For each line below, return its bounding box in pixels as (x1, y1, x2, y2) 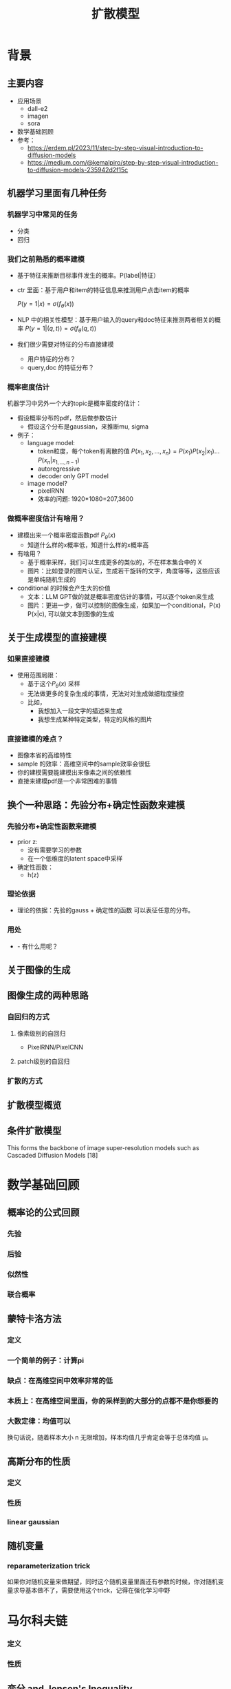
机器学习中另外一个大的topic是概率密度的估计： (7, 399, 142, 407)
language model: (27, 438, 76, 447)
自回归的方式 (7, 1012, 50, 1022)
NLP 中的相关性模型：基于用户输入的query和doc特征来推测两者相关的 (16, 315, 215, 324)
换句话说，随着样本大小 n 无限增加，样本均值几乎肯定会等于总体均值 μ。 (7, 1433, 212, 1442)
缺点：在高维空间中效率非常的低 (7, 1376, 113, 1386)
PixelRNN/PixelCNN (27, 1043, 84, 1051)
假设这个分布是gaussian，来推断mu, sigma (27, 422, 149, 431)
